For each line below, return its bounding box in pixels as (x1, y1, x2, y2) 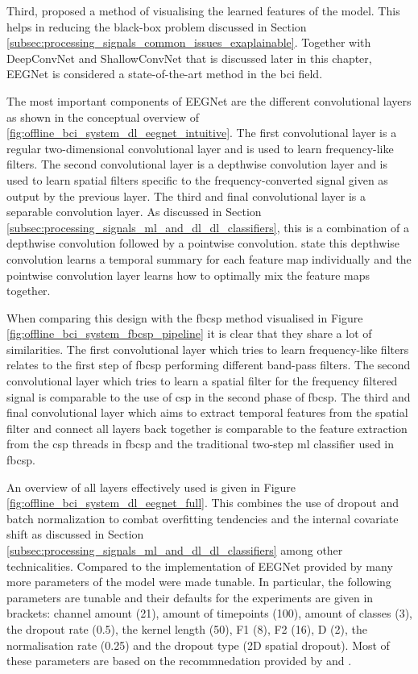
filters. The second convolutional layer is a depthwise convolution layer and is (6, 156, 387, 173)
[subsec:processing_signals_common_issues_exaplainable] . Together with (6, 34, 371, 51)
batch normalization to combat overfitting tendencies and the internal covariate (6, 510, 399, 526)
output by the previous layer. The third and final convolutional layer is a (6, 187, 366, 204)
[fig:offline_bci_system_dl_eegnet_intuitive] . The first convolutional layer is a (6, 124, 397, 141)
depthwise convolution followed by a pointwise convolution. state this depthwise (6, 235, 400, 252)
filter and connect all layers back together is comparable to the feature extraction (6, 419, 408, 436)
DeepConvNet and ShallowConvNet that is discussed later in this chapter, (6, 49, 372, 66)
